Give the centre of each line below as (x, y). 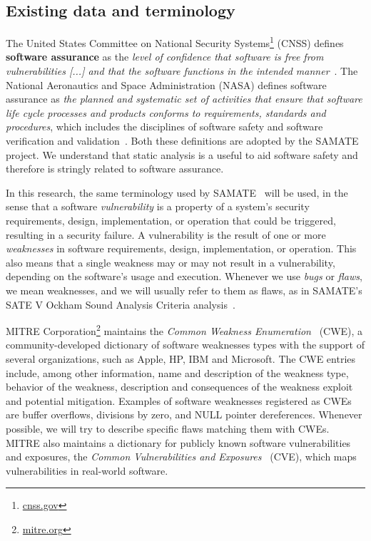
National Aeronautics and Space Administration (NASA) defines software (166, 84)
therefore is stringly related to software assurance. (115, 169)
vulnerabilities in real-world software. (87, 470)
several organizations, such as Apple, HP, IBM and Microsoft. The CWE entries (181, 358)
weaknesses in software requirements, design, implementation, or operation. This (181, 248)
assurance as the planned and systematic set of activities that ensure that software (184, 99)
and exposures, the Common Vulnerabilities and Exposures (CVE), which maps (181, 457)
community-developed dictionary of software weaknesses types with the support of (185, 345)
